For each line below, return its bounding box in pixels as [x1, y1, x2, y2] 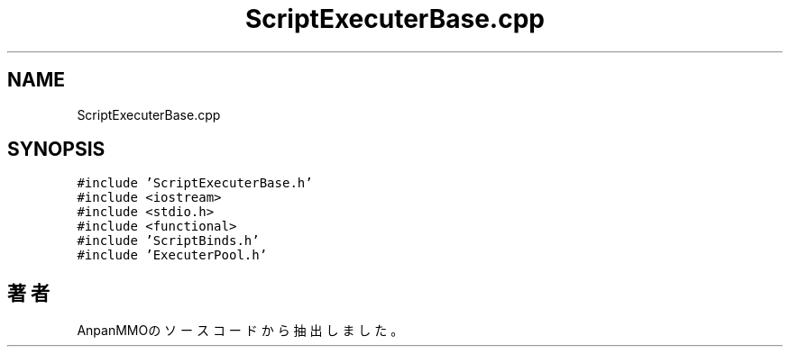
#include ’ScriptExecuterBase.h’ [77, 176, 313, 191]
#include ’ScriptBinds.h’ [77, 233, 260, 249]
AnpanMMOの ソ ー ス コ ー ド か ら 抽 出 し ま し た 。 [77, 322, 404, 339]
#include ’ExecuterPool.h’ [77, 248, 268, 263]
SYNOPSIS [7, 138, 106, 161]
